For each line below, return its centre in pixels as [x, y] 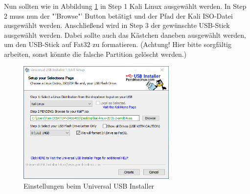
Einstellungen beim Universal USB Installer [89, 185]
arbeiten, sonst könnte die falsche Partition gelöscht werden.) [95, 54]
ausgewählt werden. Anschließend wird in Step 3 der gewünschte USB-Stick [117, 25]
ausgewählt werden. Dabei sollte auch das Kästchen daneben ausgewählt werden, [125, 35]
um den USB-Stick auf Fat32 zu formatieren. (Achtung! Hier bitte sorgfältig [118, 44]
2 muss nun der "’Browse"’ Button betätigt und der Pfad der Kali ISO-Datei [118, 15]
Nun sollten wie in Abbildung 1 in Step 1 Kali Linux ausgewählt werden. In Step [125, 6]
